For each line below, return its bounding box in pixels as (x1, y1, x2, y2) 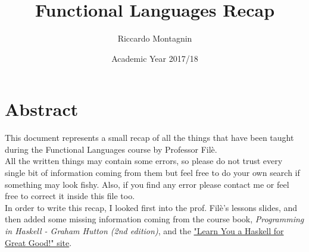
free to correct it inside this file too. (5, 190, 135, 202)
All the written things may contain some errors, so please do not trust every (5, 155, 283, 167)
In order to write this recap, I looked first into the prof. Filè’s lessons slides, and (5, 201, 298, 213)
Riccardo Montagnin (117, 32, 192, 45)
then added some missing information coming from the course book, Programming (5, 213, 304, 225)
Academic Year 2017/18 (111, 52, 198, 64)
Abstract (5, 97, 79, 121)
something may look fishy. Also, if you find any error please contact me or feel (5, 178, 289, 190)
